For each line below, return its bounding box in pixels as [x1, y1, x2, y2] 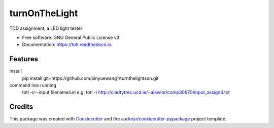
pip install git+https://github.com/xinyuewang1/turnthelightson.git [22, 75, 159, 81]
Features [9, 55, 38, 63]
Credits [9, 103, 33, 111]
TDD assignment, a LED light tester [9, 25, 83, 31]
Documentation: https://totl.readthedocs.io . [22, 41, 113, 48]
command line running [9, 82, 57, 89]
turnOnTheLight [9, 8, 78, 19]
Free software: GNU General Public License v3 [22, 34, 120, 40]
